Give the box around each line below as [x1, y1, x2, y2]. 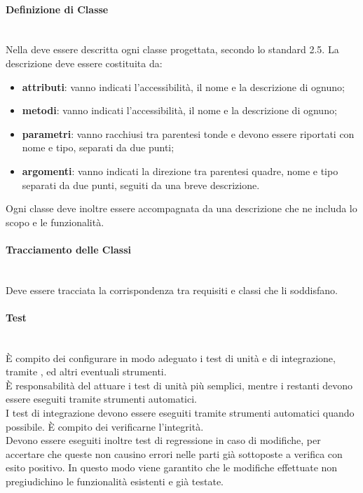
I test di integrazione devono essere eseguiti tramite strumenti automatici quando [6, 405, 355, 420]
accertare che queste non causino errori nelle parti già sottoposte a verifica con [6, 446, 343, 461]
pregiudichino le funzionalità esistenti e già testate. [6, 474, 224, 489]
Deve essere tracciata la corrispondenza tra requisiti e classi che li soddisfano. [6, 282, 338, 297]
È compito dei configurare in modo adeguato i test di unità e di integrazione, [6, 350, 336, 365]
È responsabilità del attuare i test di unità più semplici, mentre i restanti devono [6, 377, 353, 392]
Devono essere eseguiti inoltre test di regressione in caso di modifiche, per [6, 433, 321, 447]
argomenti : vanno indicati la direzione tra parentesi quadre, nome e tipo [22, 163, 338, 178]
